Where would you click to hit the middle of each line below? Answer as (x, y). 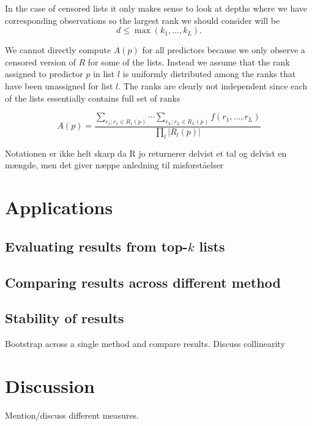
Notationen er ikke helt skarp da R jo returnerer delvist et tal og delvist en (146, 153)
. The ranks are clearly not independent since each (213, 85)
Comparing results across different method (143, 282)
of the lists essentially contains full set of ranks (93, 98)
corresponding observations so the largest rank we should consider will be (143, 20)
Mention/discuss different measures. (72, 415)
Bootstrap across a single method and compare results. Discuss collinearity (145, 344)
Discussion (50, 385)
